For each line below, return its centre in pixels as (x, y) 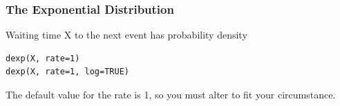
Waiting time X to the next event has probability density (126, 35)
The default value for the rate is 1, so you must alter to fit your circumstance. (171, 94)
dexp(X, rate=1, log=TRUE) (67, 72)
